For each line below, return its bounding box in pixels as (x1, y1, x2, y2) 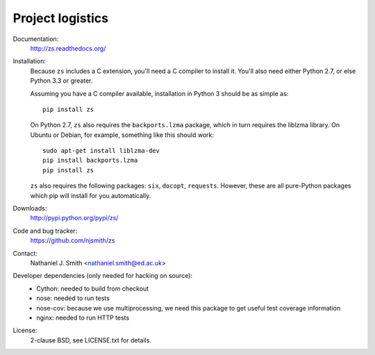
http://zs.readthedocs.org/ (30, 44, 106, 52)
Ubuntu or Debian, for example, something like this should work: (30, 131, 215, 139)
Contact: (12, 249, 38, 257)
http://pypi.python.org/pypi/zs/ (30, 214, 119, 222)
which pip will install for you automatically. (30, 191, 151, 199)
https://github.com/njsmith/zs (30, 236, 115, 245)
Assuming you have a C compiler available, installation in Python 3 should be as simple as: (30, 89, 289, 97)
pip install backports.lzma (42, 156, 138, 165)
